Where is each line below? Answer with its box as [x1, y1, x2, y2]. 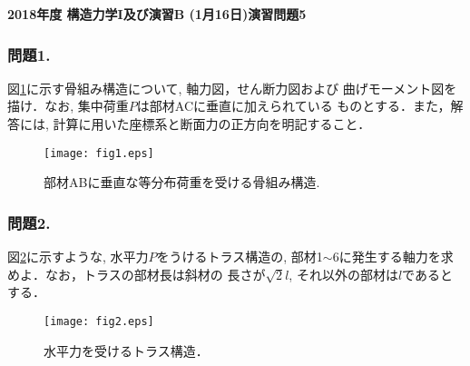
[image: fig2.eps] [44, 314, 154, 328]
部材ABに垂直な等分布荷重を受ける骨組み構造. [44, 173, 320, 192]
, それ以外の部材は [289, 264, 398, 283]
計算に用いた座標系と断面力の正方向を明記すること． [53, 114, 371, 133]
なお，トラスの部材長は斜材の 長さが [44, 264, 266, 283]
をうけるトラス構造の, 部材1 [156, 247, 323, 266]
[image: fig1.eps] [44, 146, 154, 160]
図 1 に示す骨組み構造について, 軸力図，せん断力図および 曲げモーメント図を [7, 78, 457, 97]
